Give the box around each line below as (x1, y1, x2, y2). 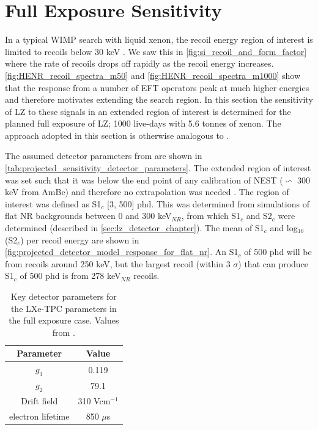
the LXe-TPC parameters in (10, 302, 117, 314)
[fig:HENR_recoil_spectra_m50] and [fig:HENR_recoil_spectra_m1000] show (5, 69, 301, 81)
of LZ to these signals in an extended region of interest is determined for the (5, 105, 291, 117)
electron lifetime (9, 410, 70, 423)
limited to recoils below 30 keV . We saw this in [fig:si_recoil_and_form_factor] (5, 45, 307, 57)
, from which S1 (181, 209, 241, 222)
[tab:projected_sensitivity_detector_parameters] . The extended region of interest (5, 161, 311, 174)
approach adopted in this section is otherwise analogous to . (5, 128, 229, 141)
